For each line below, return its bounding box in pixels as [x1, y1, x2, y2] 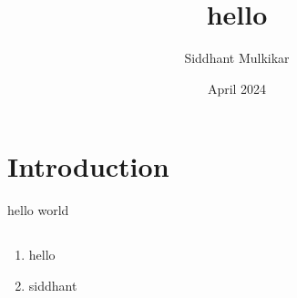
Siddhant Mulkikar [184, 48, 290, 67]
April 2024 [207, 78, 267, 98]
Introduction [7, 148, 169, 185]
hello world [7, 200, 69, 220]
